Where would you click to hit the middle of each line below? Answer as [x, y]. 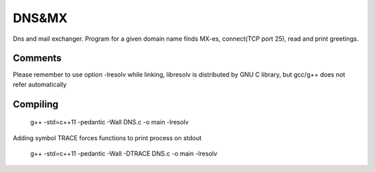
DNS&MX [40, 18]
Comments [37, 58]
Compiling [36, 104]
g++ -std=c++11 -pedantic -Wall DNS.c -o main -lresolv [109, 122]
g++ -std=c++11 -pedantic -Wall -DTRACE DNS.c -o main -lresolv [124, 154]
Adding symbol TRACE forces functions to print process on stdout [107, 137]
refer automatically [40, 84]
